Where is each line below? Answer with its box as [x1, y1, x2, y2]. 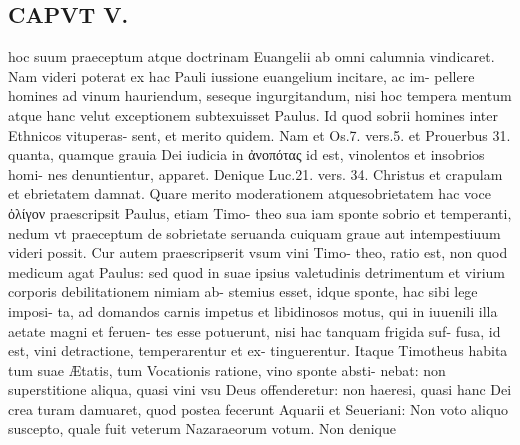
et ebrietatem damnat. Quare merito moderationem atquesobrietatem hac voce [8, 183, 491, 204]
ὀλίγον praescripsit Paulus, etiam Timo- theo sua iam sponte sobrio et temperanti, [8, 202, 512, 223]
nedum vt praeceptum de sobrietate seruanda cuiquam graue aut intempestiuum [8, 222, 501, 243]
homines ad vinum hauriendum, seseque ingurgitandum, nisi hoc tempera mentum [8, 85, 512, 106]
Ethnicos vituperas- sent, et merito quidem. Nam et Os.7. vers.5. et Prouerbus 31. [8, 124, 511, 145]
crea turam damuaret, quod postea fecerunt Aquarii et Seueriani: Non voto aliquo [8, 398, 509, 419]
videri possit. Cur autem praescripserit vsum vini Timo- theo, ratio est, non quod [8, 242, 508, 263]
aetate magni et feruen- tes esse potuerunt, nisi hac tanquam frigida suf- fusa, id [8, 320, 501, 341]
